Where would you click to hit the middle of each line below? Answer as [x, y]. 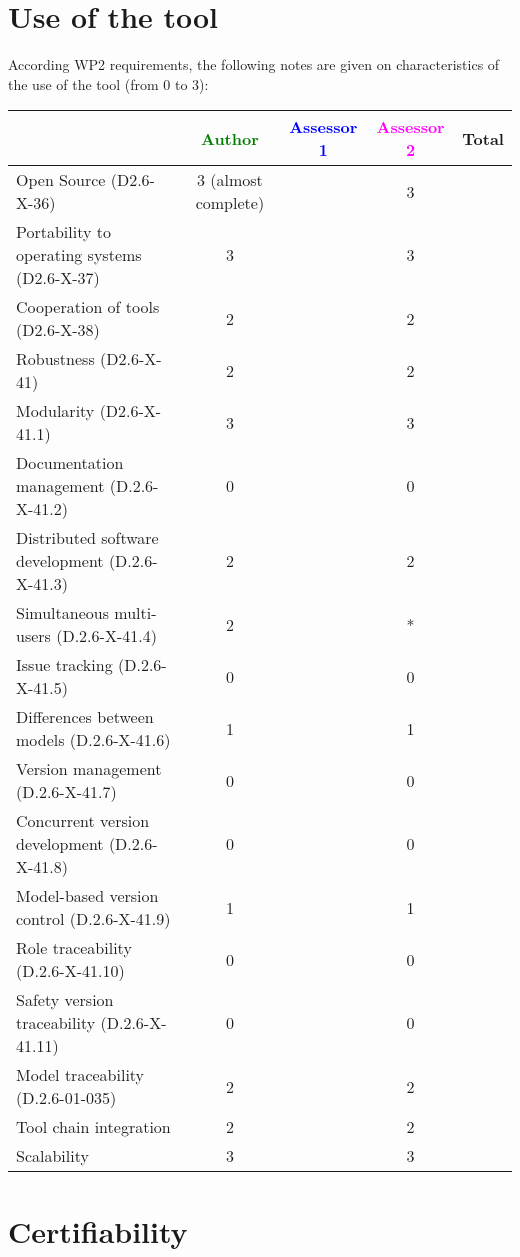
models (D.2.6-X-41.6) [93, 740]
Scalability [52, 1156]
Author [230, 138]
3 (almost [229, 180]
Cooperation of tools [88, 307]
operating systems [79, 255]
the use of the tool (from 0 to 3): [108, 83]
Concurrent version [83, 821]
